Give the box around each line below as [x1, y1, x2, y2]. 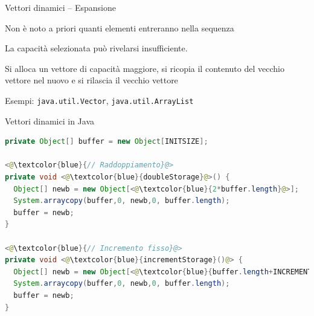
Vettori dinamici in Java [5, 114, 95, 127]
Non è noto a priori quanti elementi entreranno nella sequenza [5, 21, 234, 34]
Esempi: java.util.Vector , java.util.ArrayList [5, 94, 194, 106]
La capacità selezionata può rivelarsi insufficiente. [5, 42, 188, 54]
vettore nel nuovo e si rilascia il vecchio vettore [5, 74, 178, 86]
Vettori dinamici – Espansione [5, 1, 116, 13]
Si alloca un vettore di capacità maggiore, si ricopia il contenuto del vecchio [5, 62, 284, 74]
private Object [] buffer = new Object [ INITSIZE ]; [5, 137, 208, 146]
